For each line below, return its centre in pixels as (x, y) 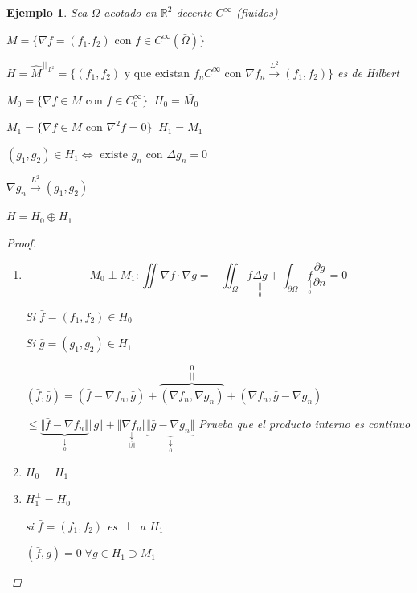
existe (114, 155)
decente (194, 12)
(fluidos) (257, 12)
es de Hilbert (368, 72)
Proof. (21, 242)
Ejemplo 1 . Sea (47, 12)
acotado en (130, 12)
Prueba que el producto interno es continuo (305, 423)
